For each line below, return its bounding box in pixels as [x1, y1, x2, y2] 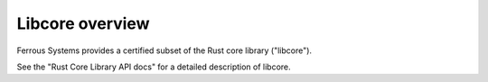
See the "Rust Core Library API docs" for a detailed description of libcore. [16, 61, 291, 72]
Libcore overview [16, 14, 150, 33]
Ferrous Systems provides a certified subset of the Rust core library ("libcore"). [16, 45, 312, 56]
